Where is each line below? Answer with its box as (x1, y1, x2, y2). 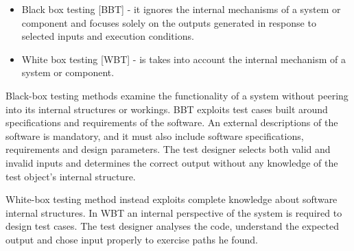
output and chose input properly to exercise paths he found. (5, 232, 258, 246)
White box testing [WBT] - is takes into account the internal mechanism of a (21, 51, 346, 66)
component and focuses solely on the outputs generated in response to (21, 15, 316, 29)
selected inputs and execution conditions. (21, 29, 194, 43)
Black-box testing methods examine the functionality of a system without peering (5, 88, 349, 102)
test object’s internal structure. (5, 169, 136, 183)
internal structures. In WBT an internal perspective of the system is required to (5, 205, 342, 219)
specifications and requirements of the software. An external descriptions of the (5, 115, 338, 130)
